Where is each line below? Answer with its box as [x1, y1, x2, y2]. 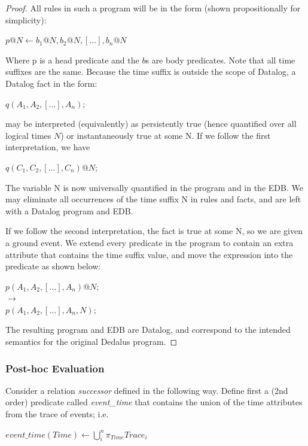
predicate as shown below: [5, 260, 101, 272]
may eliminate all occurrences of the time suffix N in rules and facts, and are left [5, 193, 301, 205]
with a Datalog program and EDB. [5, 204, 133, 217]
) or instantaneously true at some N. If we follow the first [60, 129, 271, 141]
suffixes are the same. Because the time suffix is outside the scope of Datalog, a [5, 65, 296, 78]
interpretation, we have [5, 141, 90, 153]
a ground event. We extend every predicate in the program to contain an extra [5, 236, 294, 248]
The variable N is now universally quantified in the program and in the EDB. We [5, 181, 303, 193]
